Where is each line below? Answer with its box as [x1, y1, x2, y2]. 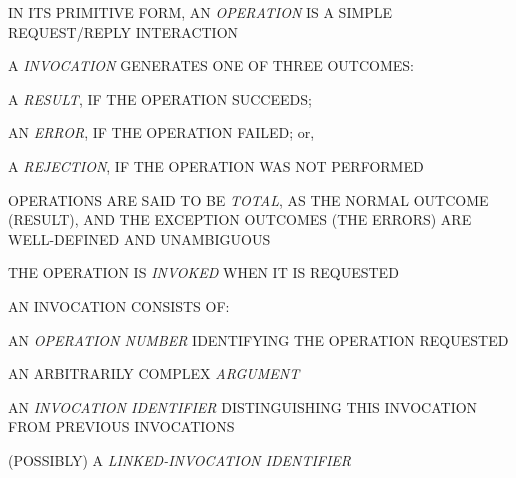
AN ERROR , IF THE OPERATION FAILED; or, [8, 122, 315, 143]
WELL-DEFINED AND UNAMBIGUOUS [8, 228, 271, 249]
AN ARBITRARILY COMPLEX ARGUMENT [8, 363, 300, 384]
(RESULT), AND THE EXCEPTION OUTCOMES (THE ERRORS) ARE [8, 209, 472, 230]
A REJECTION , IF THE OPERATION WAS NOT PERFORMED [8, 155, 424, 176]
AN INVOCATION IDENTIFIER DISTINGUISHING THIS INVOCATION [8, 396, 478, 417]
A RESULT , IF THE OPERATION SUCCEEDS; [8, 88, 312, 109]
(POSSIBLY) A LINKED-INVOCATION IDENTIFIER [8, 449, 352, 470]
